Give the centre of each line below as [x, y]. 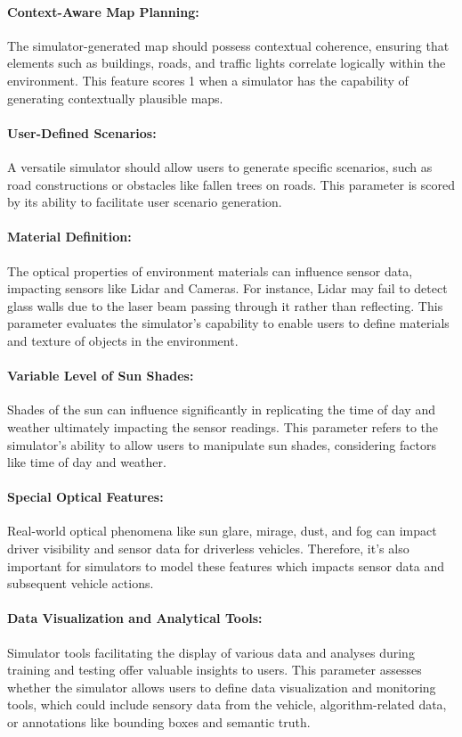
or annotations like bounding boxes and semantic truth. [159, 722]
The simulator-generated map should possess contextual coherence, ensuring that [228, 45]
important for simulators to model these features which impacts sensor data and [226, 565]
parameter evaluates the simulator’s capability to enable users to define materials [228, 323]
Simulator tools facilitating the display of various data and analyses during [211, 652]
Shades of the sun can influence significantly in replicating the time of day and [221, 409]
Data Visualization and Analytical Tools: [135, 618]
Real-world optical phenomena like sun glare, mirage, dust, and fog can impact [222, 531]
